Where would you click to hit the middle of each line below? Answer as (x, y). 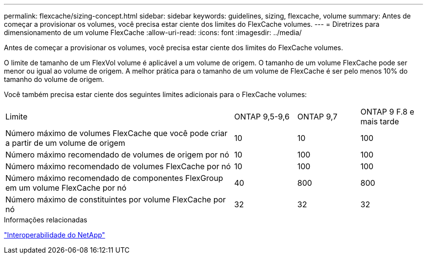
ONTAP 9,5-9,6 (262, 117)
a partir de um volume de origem (65, 143)
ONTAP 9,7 (317, 117)
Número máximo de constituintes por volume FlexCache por (116, 199)
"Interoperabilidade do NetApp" (55, 235)
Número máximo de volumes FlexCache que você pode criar (116, 133)
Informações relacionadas (46, 220)
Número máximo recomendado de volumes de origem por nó (117, 155)
